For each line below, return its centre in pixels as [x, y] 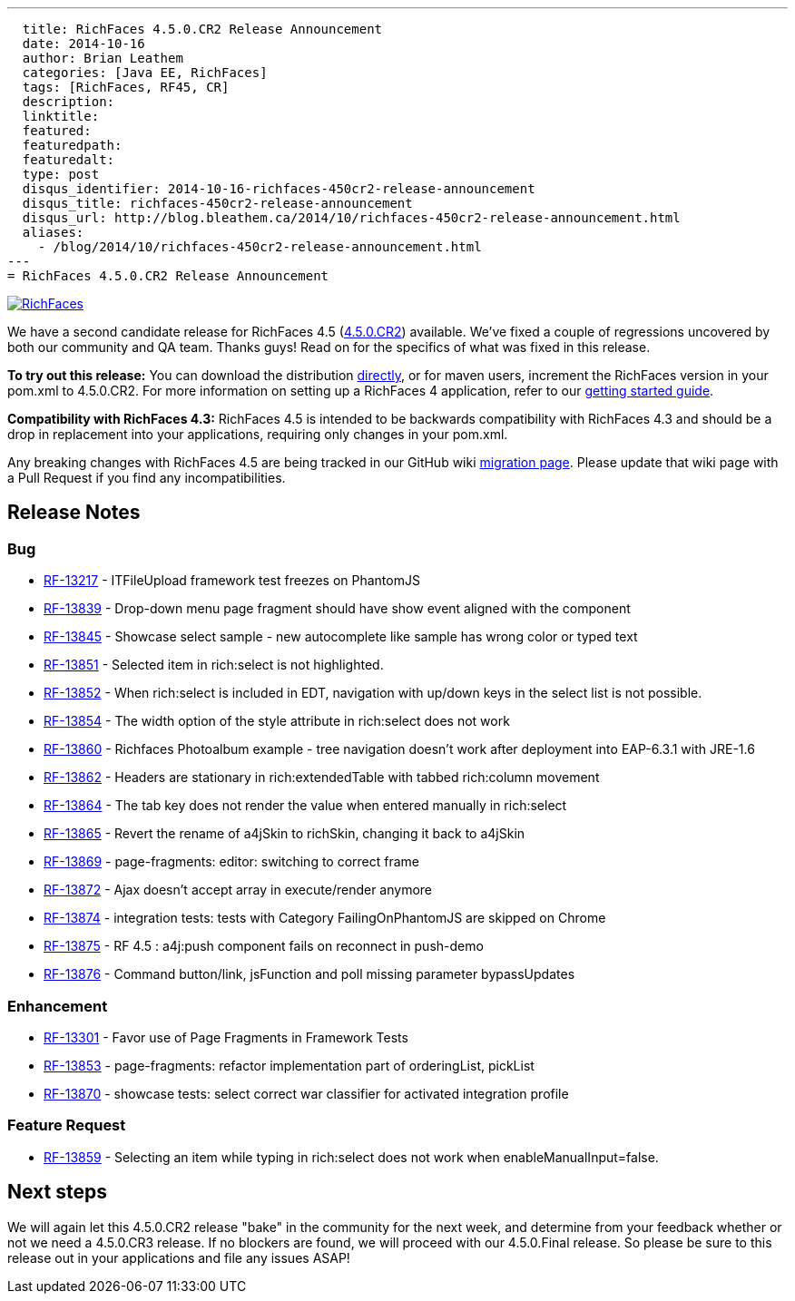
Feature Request [67, 1125]
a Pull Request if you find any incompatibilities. [147, 478]
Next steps [57, 1192]
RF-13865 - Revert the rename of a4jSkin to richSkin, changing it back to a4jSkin [285, 834]
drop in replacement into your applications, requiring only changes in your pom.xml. [258, 434]
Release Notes [74, 513]
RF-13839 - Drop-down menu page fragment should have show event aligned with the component [337, 609]
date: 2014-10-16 [83, 44]
